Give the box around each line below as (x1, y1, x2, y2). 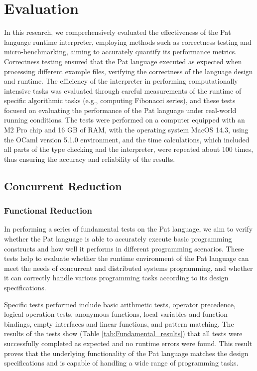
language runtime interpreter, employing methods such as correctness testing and (4, 36, 252, 47)
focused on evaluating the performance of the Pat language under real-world (4, 105, 237, 115)
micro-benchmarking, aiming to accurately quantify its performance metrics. (4, 46, 237, 57)
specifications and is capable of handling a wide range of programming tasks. (4, 358, 239, 368)
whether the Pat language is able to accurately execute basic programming (4, 234, 232, 244)
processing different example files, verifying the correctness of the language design (4, 66, 253, 76)
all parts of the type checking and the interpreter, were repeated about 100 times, (4, 144, 254, 154)
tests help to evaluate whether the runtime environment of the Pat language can (4, 253, 249, 263)
